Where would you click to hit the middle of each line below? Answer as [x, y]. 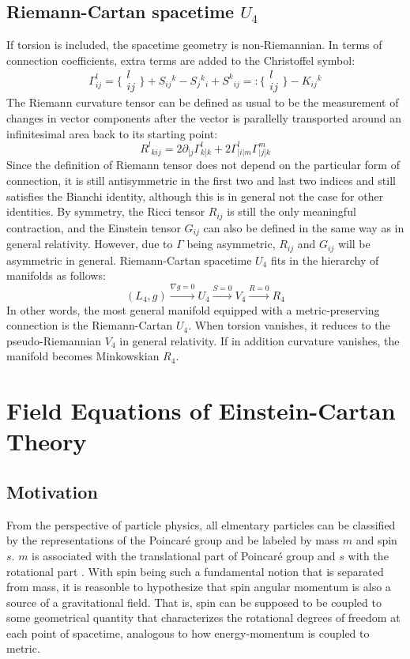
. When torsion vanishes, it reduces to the [289, 325]
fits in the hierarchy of [325, 260]
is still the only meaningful [292, 211]
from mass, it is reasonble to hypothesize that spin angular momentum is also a [199, 587]
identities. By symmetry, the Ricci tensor [106, 211]
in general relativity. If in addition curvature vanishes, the [260, 340]
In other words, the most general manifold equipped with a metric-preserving [193, 309]
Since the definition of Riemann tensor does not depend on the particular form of [203, 165]
